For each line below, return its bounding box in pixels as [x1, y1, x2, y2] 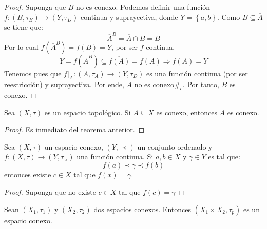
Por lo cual [4, 41, 39, 52]
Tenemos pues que [4, 68, 62, 78]
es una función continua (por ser [146, 68, 248, 78]
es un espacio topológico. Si [44, 107, 131, 117]
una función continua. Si [77, 151, 154, 162]
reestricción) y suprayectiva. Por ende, [4, 79, 124, 90]
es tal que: [208, 151, 240, 162]
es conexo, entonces [156, 107, 217, 117]
